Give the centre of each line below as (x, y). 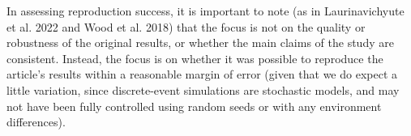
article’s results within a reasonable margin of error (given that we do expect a (202, 74)
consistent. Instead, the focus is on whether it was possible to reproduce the (195, 58)
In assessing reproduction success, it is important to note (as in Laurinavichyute (205, 11)
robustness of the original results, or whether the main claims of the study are (200, 42)
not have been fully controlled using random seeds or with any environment (194, 106)
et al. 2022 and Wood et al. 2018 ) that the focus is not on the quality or (186, 26)
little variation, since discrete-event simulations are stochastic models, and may (203, 89)
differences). (36, 122)
